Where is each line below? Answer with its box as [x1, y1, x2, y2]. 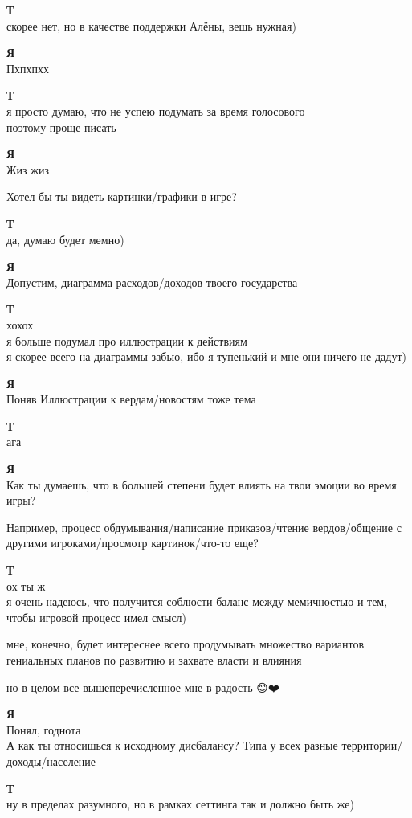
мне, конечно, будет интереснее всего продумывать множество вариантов [6, 636, 365, 652]
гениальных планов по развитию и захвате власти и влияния [6, 652, 302, 668]
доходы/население [6, 752, 96, 769]
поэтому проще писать [6, 118, 116, 135]
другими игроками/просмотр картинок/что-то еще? [6, 534, 259, 551]
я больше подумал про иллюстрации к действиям [6, 332, 247, 349]
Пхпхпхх [6, 59, 50, 76]
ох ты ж [6, 577, 46, 594]
